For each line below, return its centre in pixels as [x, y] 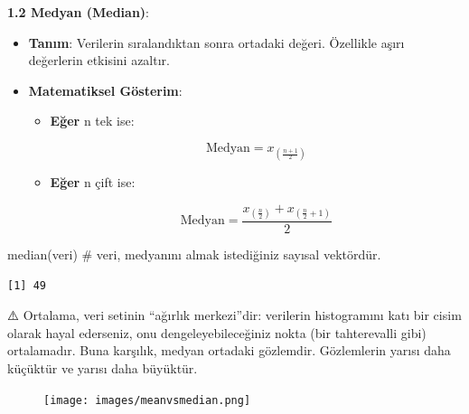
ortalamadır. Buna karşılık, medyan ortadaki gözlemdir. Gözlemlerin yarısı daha [229, 350]
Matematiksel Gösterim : [105, 90]
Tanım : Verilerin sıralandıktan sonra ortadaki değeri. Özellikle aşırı [216, 42]
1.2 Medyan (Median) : [78, 12]
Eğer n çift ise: [93, 182]
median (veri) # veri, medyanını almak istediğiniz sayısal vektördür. [194, 254]
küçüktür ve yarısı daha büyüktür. [103, 367]
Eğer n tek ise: [92, 121]
